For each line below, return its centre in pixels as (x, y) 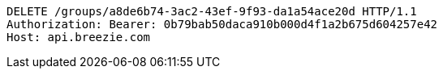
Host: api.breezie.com (79, 37)
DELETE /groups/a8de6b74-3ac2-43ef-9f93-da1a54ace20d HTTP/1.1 (212, 11)
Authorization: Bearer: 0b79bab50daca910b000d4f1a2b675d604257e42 (222, 24)
